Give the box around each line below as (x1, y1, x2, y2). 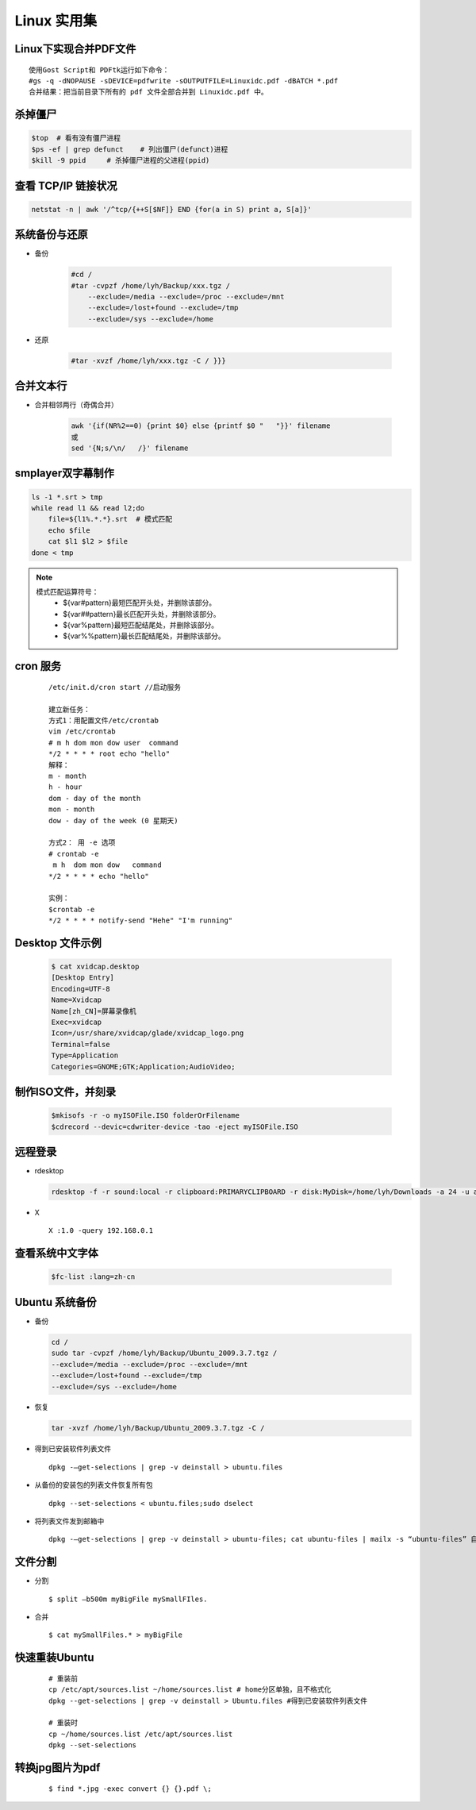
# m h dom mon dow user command (48, 738, 178, 747)
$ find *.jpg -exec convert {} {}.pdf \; (48, 1784, 212, 1793)
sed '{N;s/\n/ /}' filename (71, 444, 189, 452)
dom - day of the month (48, 794, 141, 803)
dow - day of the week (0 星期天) (48, 816, 178, 825)
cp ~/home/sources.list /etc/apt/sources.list (48, 1729, 233, 1739)
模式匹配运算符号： (36, 587, 99, 596)
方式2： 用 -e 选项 (48, 838, 116, 847)
